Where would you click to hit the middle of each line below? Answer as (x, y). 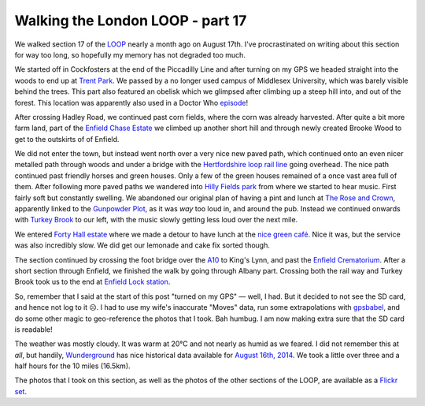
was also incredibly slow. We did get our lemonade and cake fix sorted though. (142, 245)
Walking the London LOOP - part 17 (131, 20)
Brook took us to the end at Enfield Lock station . (92, 282)
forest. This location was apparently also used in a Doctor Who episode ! (131, 102)
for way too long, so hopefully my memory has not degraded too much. (130, 54)
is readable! (33, 329)
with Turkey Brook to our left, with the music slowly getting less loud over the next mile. (156, 220)
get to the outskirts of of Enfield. (67, 139)
